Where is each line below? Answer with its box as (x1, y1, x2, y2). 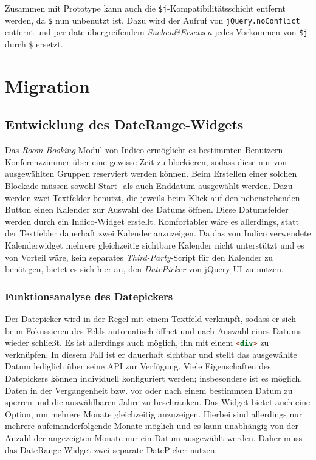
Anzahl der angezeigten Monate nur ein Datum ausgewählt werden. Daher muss (5, 431, 303, 444)
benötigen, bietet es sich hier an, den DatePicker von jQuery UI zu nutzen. (5, 263, 284, 275)
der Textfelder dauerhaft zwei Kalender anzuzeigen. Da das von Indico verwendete (5, 227, 311, 239)
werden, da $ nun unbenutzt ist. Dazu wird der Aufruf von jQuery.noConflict (5, 13, 300, 26)
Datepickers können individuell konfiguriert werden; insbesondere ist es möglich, (5, 371, 303, 384)
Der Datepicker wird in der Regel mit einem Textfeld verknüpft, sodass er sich (5, 312, 297, 324)
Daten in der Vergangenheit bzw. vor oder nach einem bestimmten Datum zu (5, 383, 293, 396)
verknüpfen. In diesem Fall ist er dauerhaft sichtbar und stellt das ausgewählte (5, 348, 297, 360)
